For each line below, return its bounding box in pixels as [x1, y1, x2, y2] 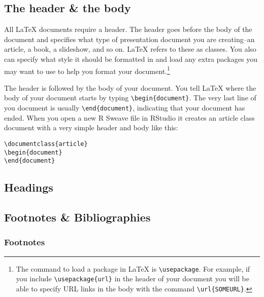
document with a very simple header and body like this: [4, 122, 178, 133]
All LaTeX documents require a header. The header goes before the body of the [4, 24, 252, 34]
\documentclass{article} [4, 140, 88, 147]
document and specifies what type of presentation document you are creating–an [4, 33, 255, 44]
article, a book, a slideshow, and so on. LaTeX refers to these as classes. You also [4, 44, 256, 54]
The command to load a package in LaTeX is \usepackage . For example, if [16, 263, 250, 274]
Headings [4, 179, 53, 195]
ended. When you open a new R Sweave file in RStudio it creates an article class [4, 112, 255, 123]
